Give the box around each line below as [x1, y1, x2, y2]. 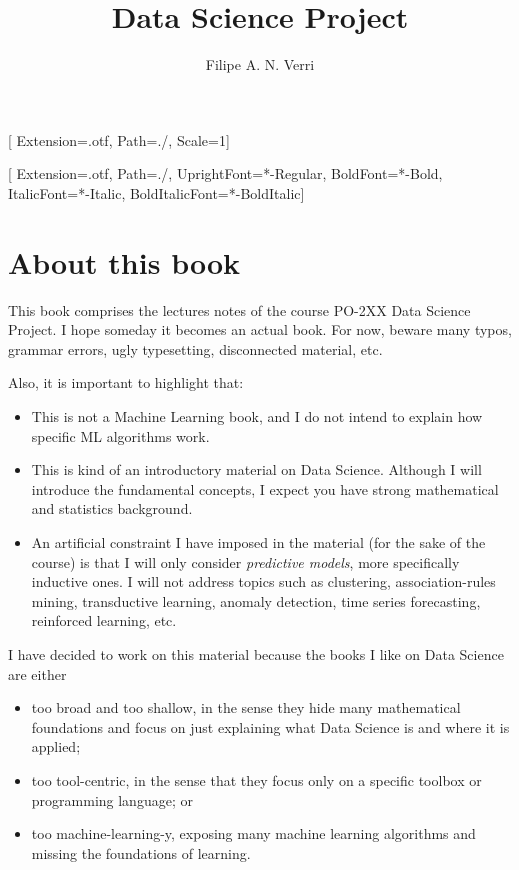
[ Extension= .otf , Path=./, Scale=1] [8, 129, 230, 150]
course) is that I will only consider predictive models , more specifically [31, 551, 460, 572]
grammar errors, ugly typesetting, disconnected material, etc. [8, 338, 383, 359]
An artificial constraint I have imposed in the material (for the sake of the [31, 531, 486, 552]
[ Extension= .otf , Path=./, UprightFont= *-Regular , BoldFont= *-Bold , [8, 163, 443, 184]
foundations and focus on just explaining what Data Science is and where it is [31, 716, 510, 737]
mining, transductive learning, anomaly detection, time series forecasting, [31, 590, 481, 611]
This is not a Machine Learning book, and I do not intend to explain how [31, 406, 483, 426]
